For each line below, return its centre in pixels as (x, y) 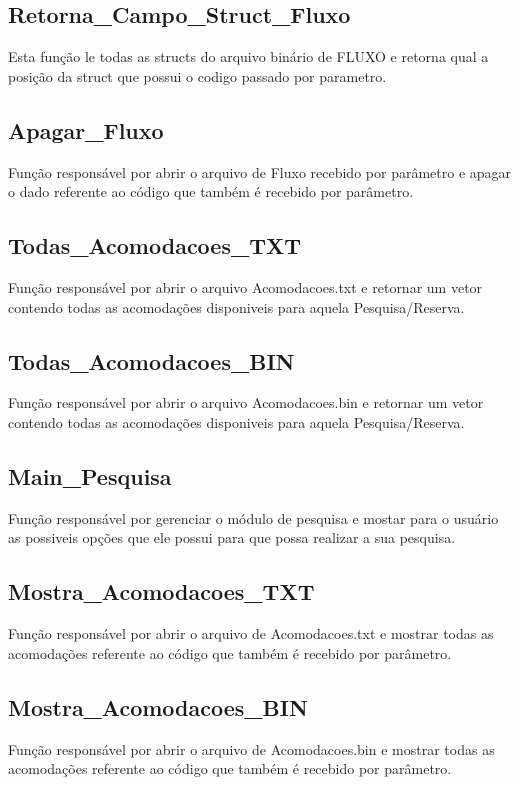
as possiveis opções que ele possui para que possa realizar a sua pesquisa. (232, 537)
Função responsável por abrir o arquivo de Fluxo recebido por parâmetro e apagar (260, 171)
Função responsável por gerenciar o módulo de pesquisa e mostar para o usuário (253, 517)
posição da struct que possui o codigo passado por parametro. (197, 75)
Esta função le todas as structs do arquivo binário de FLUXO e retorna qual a (248, 56)
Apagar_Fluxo (86, 129)
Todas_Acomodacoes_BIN (151, 360)
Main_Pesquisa (90, 475)
